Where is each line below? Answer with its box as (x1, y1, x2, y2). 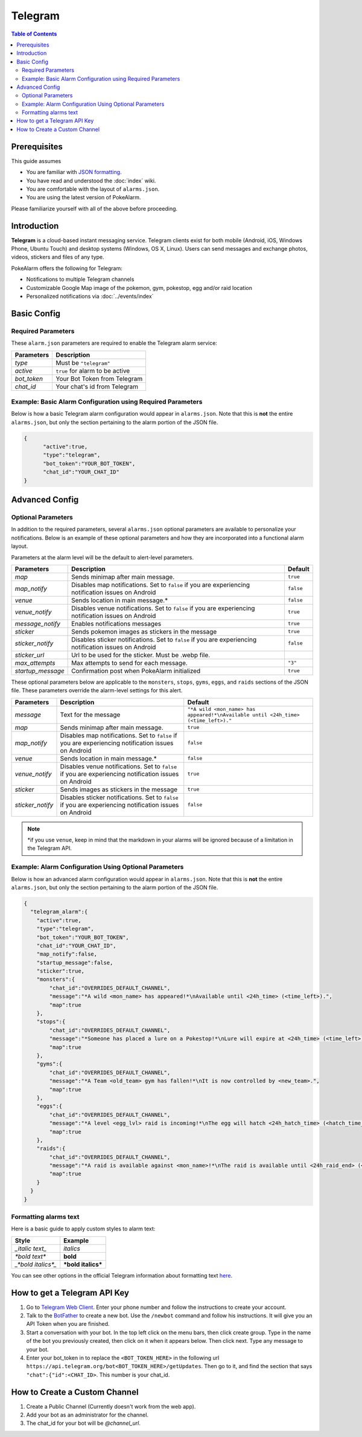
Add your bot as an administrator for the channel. (26, 1411, 149, 1419)
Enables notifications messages (71, 619, 162, 628)
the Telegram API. (27, 844, 72, 852)
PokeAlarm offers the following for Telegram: (11, 265, 123, 272)
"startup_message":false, (36, 959, 113, 966)
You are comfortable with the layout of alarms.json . (26, 185, 160, 193)
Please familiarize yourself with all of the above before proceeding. (11, 205, 178, 212)
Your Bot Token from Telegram (56, 375, 143, 383)
